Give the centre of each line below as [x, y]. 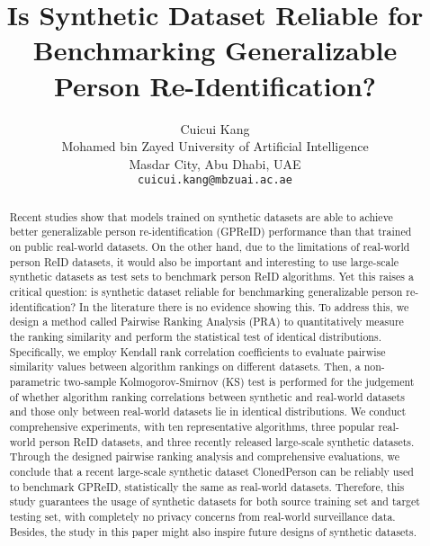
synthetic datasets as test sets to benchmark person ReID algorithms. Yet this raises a [211, 277]
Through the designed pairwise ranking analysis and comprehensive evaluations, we [205, 456]
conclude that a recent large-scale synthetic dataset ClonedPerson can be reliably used [211, 471]
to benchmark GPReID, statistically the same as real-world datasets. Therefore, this [207, 486]
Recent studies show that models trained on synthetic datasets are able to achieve [201, 216]
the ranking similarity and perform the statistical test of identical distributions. [195, 336]
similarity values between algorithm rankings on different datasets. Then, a [185, 367]
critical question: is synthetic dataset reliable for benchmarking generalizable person [206, 292]
